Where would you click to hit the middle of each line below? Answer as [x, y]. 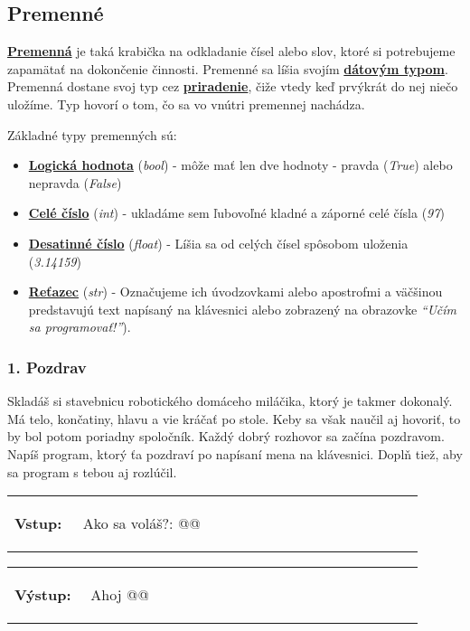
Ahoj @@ [120, 595]
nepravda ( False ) [75, 182]
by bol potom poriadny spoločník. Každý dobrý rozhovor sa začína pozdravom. [226, 436]
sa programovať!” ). [80, 327]
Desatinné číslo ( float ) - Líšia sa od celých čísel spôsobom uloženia [218, 243]
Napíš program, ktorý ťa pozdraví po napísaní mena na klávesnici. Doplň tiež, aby [235, 453]
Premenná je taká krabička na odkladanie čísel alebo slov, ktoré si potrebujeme [231, 51]
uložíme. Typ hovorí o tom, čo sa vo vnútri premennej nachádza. [186, 104]
